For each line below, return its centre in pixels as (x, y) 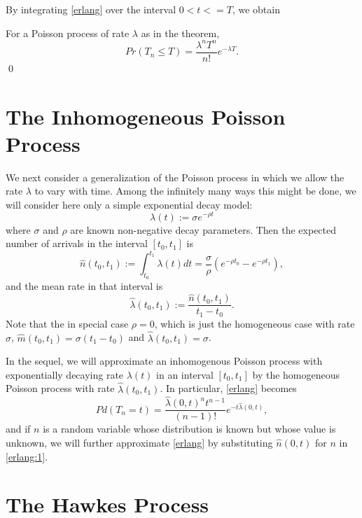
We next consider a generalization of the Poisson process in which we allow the (175, 177)
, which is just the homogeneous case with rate (255, 323)
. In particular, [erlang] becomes (228, 388)
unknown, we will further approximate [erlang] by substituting (139, 443)
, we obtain (256, 9)
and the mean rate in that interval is (84, 286)
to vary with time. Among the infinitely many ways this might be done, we (195, 191)
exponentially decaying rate (65, 374)
